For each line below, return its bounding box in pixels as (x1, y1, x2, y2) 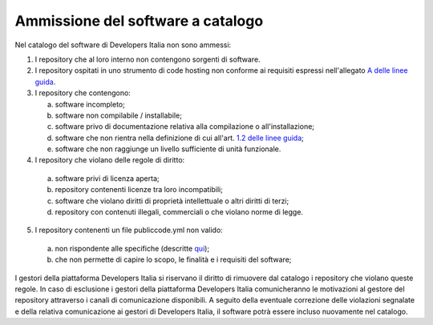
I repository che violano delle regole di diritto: (34, 155, 185, 165)
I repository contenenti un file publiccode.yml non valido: (34, 225, 224, 235)
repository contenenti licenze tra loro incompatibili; (55, 185, 224, 195)
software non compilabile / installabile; (55, 110, 182, 120)
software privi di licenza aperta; (55, 173, 160, 183)
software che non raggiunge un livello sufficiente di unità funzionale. (55, 144, 281, 154)
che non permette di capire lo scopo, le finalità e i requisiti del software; (55, 255, 292, 264)
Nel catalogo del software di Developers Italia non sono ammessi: (14, 40, 232, 50)
